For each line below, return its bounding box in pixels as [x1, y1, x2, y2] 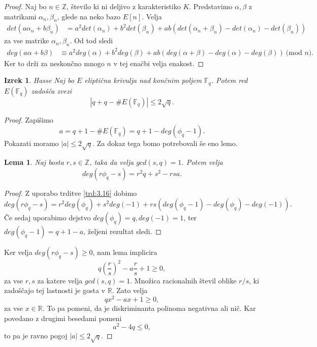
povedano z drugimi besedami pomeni [4, 312, 122, 323]
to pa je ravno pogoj [4, 330, 68, 341]
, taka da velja [89, 157, 134, 167]
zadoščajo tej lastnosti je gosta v [4, 285, 106, 296]
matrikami [4, 11, 37, 21]
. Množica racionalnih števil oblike [130, 275, 237, 285]
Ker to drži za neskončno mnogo [4, 57, 105, 68]
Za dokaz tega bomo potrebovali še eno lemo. [97, 138, 238, 149]
